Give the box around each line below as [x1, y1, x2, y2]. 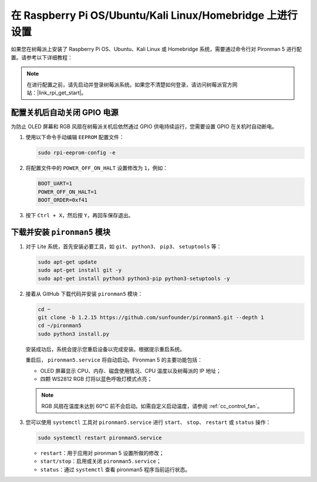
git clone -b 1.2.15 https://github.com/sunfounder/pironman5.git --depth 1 [38, 314, 264, 321]
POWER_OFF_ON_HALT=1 [38, 188, 97, 195]
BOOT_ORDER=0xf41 [38, 197, 88, 203]
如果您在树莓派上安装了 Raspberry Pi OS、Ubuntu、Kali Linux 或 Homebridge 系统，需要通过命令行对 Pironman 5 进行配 [11, 46, 302, 53]
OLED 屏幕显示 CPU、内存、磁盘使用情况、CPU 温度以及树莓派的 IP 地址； [40, 367, 221, 374]
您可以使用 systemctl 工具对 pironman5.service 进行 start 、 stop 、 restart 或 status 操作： [25, 419, 271, 426]
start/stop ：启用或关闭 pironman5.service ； [40, 458, 161, 465]
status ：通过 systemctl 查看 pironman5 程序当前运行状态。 [40, 466, 191, 473]
